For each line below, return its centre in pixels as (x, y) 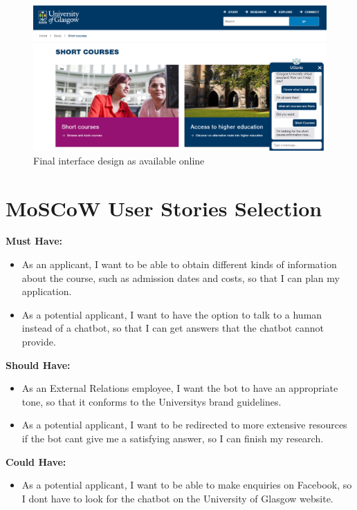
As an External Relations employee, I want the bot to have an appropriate (180, 388)
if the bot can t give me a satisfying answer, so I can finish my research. (173, 438)
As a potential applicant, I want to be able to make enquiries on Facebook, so (187, 485)
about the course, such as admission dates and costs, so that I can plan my (181, 277)
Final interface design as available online (119, 160)
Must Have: (34, 241)
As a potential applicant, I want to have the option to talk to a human (172, 314)
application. (47, 291)
